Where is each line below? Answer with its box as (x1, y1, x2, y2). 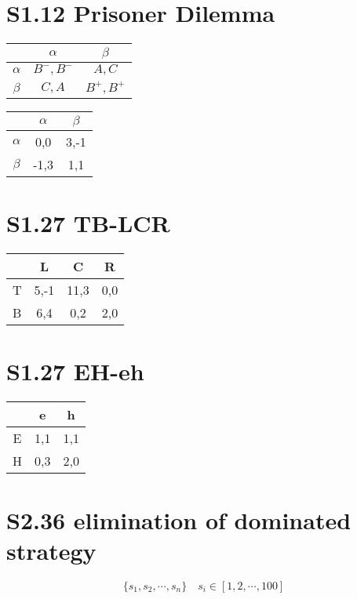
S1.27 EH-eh (6, 355, 144, 387)
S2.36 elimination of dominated (6, 503, 352, 535)
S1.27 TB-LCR (6, 207, 170, 239)
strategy (6, 534, 97, 566)
